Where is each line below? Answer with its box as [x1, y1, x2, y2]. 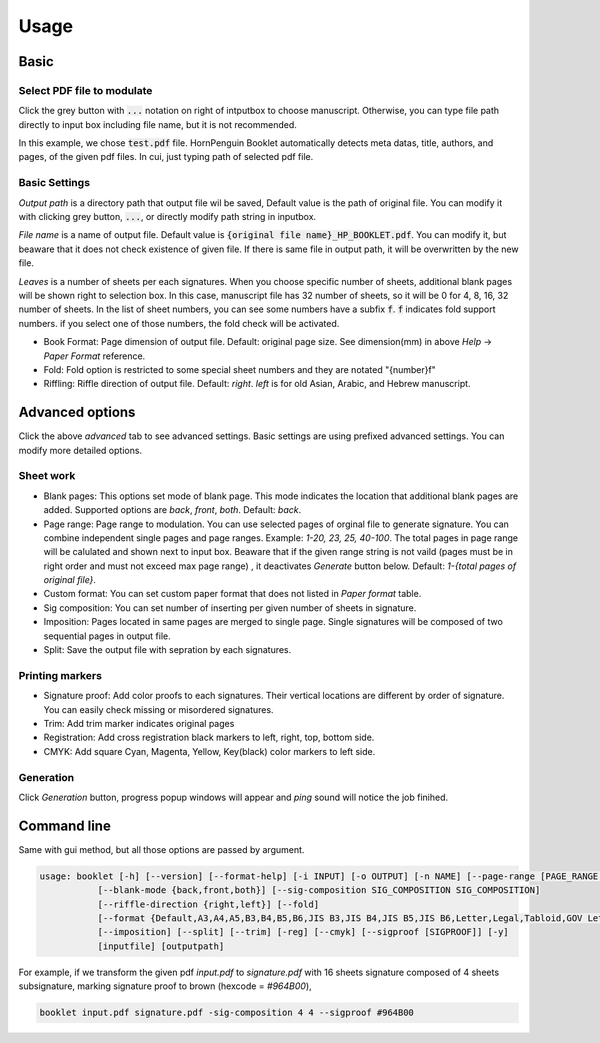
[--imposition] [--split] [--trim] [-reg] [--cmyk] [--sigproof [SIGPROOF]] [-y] [97, 926, 509, 938]
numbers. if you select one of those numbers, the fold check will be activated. [18, 317, 340, 329]
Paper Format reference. [43, 350, 146, 362]
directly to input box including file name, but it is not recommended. [18, 118, 297, 130]
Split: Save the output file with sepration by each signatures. [43, 644, 292, 656]
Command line [18, 817, 112, 834]
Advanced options [18, 404, 136, 421]
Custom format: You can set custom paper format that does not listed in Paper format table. [43, 588, 422, 600]
